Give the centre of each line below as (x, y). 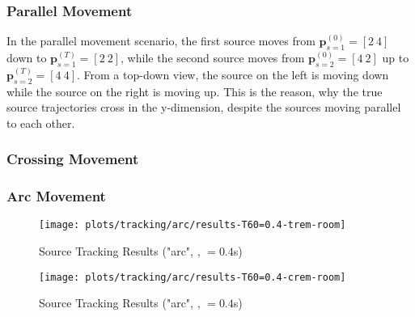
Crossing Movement (73, 159)
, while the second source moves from (213, 58)
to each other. (41, 123)
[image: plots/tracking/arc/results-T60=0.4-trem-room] (193, 225)
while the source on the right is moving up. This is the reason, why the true (195, 91)
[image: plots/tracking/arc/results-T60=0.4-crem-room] (193, 277)
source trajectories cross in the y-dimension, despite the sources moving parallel (204, 107)
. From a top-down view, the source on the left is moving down (233, 74)
